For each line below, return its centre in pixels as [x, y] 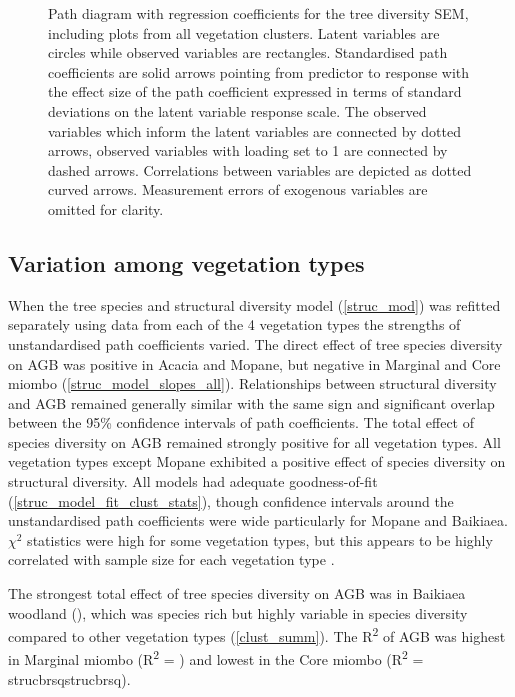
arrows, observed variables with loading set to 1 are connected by [248, 150]
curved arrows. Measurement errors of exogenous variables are [238, 189]
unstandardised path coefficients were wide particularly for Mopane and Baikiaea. [258, 520]
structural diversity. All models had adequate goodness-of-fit [193, 481]
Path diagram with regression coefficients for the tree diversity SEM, [258, 13]
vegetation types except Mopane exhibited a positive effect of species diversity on [257, 461]
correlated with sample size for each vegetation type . [171, 559]
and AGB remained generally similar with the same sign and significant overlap [251, 402]
